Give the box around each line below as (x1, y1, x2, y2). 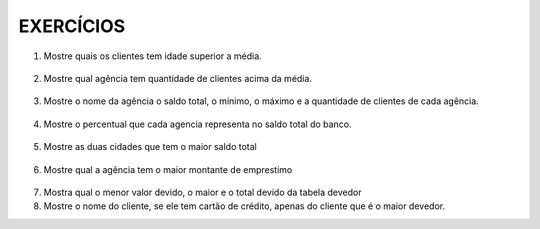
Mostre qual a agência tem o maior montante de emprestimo (43, 163, 293, 175)
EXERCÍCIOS (18, 15, 126, 37)
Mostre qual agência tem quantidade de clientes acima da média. (43, 72, 312, 84)
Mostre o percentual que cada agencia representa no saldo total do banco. (43, 118, 352, 130)
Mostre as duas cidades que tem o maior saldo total (43, 141, 257, 153)
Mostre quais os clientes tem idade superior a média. (43, 50, 262, 62)
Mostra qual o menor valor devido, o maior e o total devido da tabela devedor (43, 186, 362, 198)
